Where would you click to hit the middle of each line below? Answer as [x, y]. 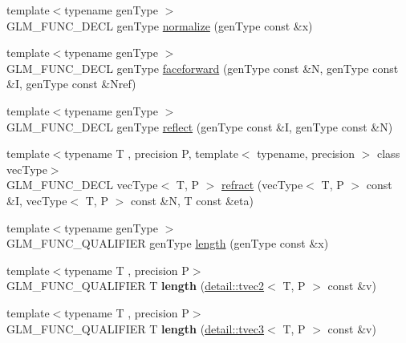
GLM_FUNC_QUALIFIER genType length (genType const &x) [168, 243]
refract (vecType [262, 185]
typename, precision [306, 153]
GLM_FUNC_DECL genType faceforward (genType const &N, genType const [203, 68]
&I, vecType [37, 200]
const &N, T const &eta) [192, 200]
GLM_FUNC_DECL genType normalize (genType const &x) [160, 25]
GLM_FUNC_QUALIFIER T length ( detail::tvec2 [136, 286]
